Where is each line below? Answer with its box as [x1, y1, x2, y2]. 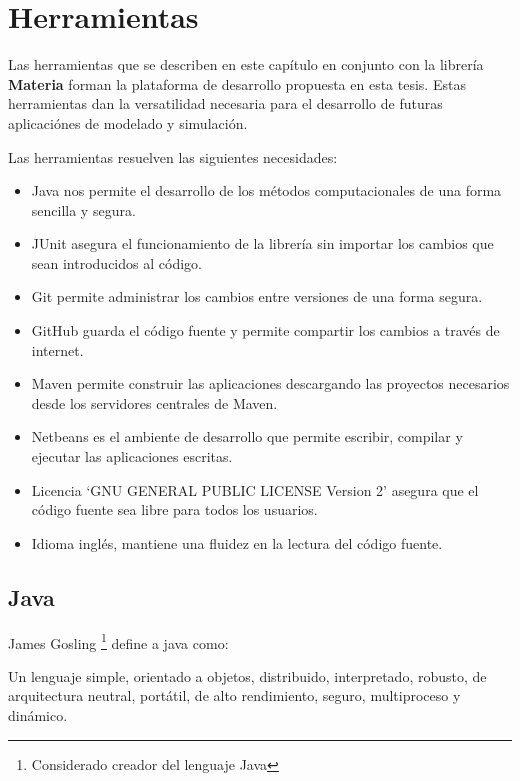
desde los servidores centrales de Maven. [31, 392, 278, 413]
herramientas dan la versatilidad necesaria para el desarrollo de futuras [8, 93, 443, 114]
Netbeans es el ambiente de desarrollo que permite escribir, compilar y [31, 426, 463, 447]
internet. [31, 339, 84, 360]
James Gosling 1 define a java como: [8, 629, 229, 653]
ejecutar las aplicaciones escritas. [31, 446, 233, 467]
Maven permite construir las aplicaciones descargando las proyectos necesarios [31, 373, 510, 394]
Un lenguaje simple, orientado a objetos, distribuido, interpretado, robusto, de [8, 665, 487, 686]
